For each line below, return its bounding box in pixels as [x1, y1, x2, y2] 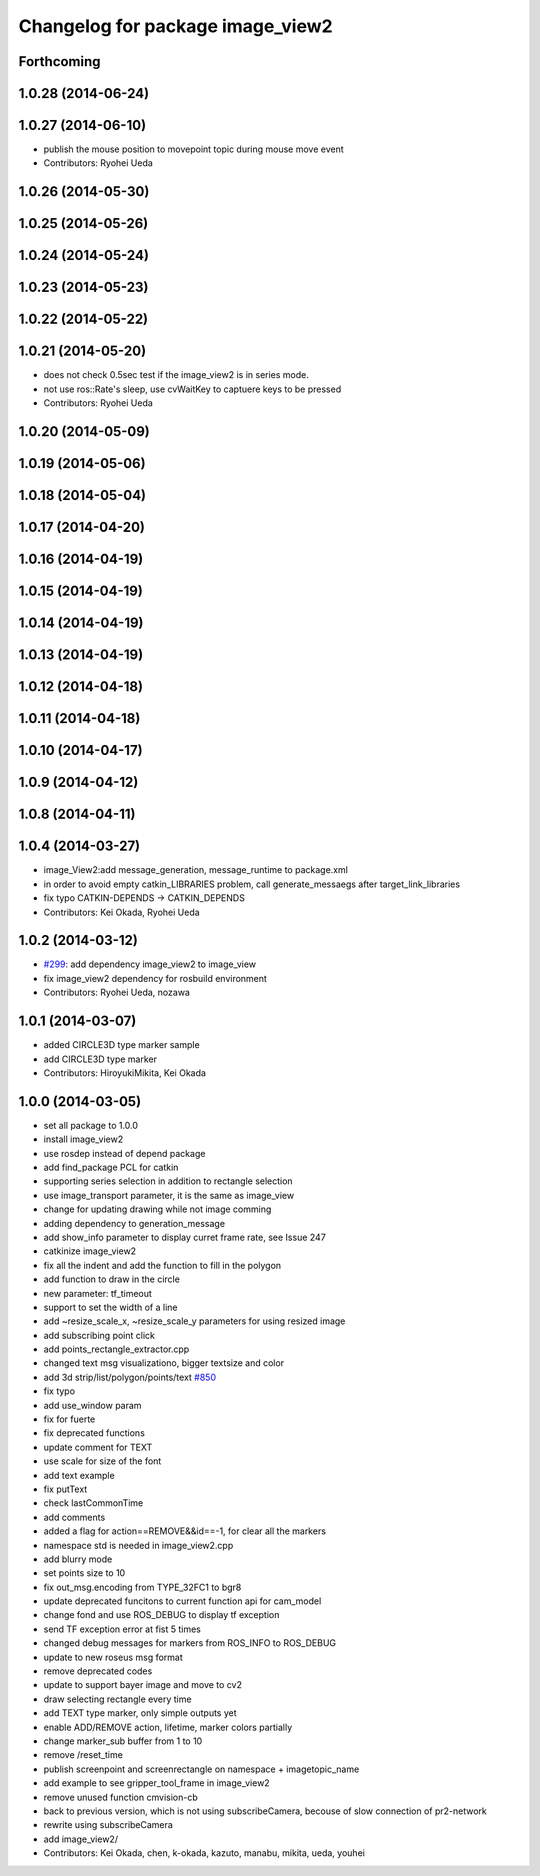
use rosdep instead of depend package [43, 1147, 206, 1159]
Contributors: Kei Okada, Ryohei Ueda [43, 906, 200, 918]
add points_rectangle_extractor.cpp [43, 1343, 190, 1355]
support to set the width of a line [43, 1301, 178, 1313]
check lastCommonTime [43, 1497, 144, 1509]
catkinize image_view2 [43, 1245, 137, 1257]
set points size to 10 [43, 1567, 126, 1579]
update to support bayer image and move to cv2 [43, 1679, 242, 1691]
